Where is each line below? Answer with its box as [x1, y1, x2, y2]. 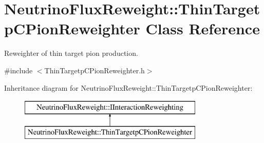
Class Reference [145, 18, 260, 39]
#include [4, 65, 33, 75]
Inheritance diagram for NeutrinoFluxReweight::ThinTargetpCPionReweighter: [4, 82, 253, 93]
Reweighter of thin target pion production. [4, 48, 138, 58]
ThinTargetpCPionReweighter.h [44, 65, 145, 75]
